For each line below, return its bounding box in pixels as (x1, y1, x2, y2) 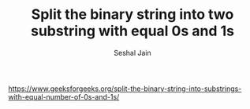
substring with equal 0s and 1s (30, 22, 235, 40)
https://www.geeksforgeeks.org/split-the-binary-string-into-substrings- (8, 84, 242, 93)
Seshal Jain (114, 48, 151, 57)
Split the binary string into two (31, 5, 234, 24)
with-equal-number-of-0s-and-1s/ (8, 92, 120, 101)
